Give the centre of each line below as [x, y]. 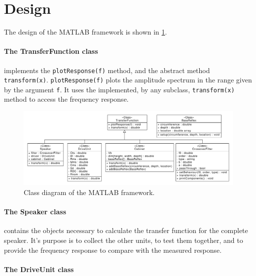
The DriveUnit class [39, 269]
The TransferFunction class [51, 51]
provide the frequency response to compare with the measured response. [113, 250]
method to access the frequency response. [66, 99]
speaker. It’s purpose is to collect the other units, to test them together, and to [124, 240]
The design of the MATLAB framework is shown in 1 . [86, 32]
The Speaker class [35, 212]
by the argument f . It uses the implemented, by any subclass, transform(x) [119, 89]
